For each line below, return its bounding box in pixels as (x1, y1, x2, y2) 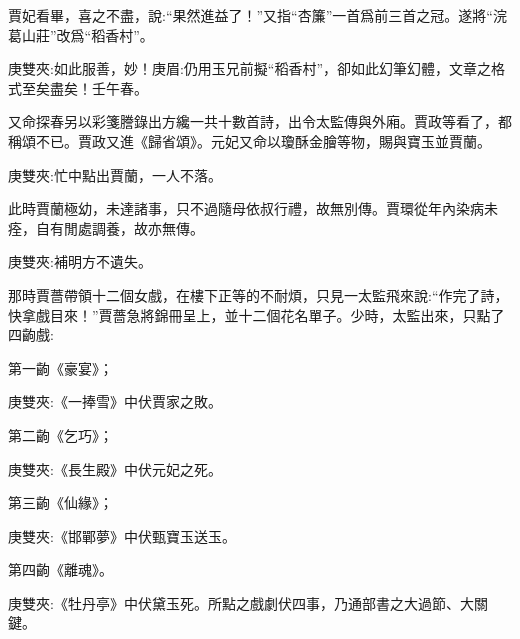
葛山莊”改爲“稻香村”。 (8, 24, 154, 45)
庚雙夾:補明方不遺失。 (8, 251, 152, 272)
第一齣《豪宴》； (8, 357, 113, 378)
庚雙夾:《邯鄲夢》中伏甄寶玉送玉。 (8, 525, 236, 546)
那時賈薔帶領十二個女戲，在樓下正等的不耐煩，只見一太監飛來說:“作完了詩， (8, 284, 509, 305)
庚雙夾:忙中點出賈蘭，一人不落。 (8, 164, 222, 185)
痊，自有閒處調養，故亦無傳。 (8, 217, 204, 238)
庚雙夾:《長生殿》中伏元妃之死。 (8, 458, 222, 479)
